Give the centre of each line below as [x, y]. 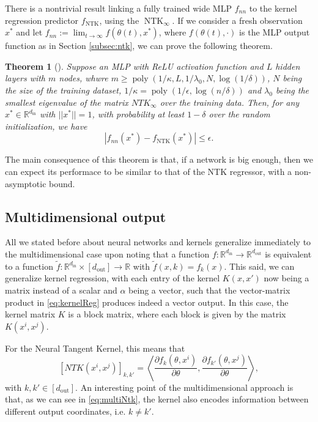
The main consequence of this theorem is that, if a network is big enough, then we [159, 159]
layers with [25, 78]
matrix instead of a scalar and [61, 290]
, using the [119, 20]
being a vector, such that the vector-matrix [209, 290]
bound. [62, 183]
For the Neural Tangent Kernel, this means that [95, 348]
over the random [239, 114]
